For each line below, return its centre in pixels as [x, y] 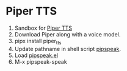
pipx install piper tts [38, 42]
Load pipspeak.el [36, 55]
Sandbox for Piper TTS [43, 28]
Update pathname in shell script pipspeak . [68, 49]
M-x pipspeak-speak [41, 61]
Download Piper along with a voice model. [67, 34]
